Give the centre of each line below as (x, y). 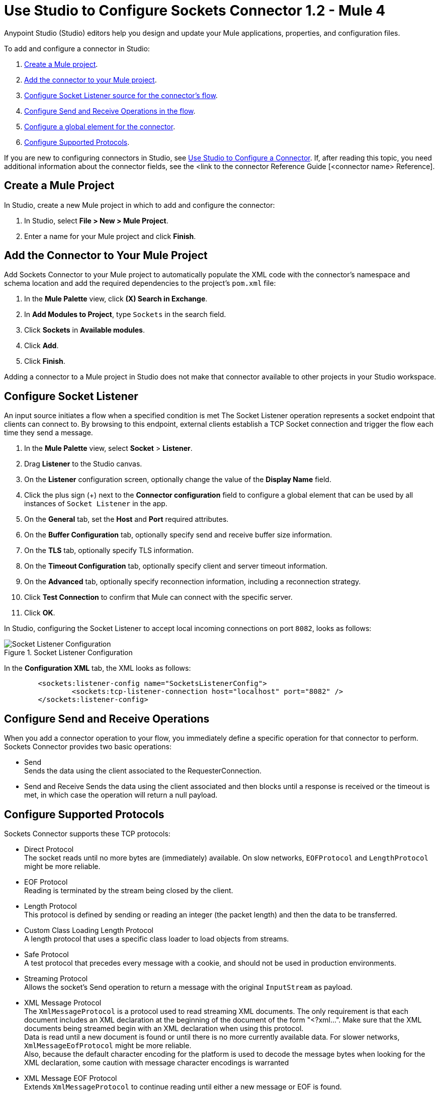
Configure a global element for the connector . (100, 126)
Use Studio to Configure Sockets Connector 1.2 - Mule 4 (195, 11)
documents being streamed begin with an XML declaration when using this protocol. (164, 1028)
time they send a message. (49, 433)
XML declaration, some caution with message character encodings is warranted (157, 1062)
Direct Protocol (49, 849)
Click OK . (40, 613)
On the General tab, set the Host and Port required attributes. (126, 519)
